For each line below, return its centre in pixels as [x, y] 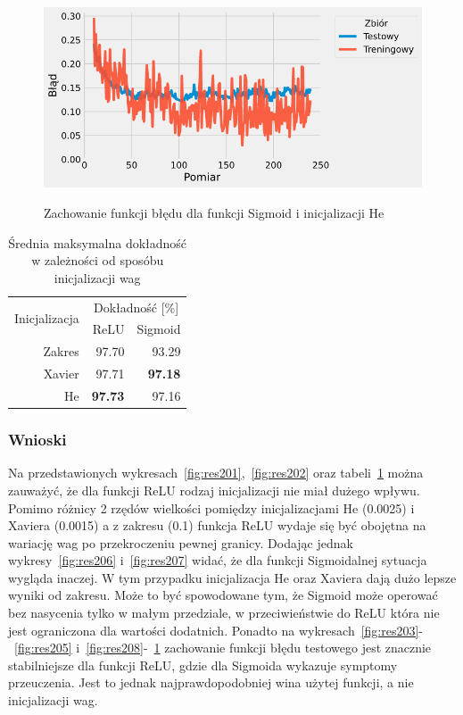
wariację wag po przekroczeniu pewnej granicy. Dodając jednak [181, 542]
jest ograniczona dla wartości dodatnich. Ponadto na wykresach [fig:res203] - [216, 630]
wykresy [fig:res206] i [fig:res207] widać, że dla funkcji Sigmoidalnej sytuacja [218, 560]
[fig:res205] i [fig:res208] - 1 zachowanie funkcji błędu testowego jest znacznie [223, 648]
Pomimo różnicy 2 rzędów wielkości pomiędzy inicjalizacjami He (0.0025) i [211, 507]
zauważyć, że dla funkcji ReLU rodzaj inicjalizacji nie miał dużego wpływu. [214, 490]
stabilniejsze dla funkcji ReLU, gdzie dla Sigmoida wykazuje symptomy [203, 665]
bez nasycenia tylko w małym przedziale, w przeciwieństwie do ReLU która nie [224, 613]
